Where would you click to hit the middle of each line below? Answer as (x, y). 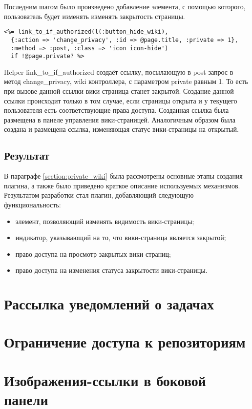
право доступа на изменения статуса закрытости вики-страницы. (111, 270)
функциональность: (32, 204)
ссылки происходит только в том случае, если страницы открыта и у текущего (121, 100)
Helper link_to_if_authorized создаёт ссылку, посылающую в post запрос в (119, 72)
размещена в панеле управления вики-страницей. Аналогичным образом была (120, 119)
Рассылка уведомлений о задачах (109, 304)
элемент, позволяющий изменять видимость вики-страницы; (105, 221)
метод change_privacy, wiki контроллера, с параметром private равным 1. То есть (126, 81)
